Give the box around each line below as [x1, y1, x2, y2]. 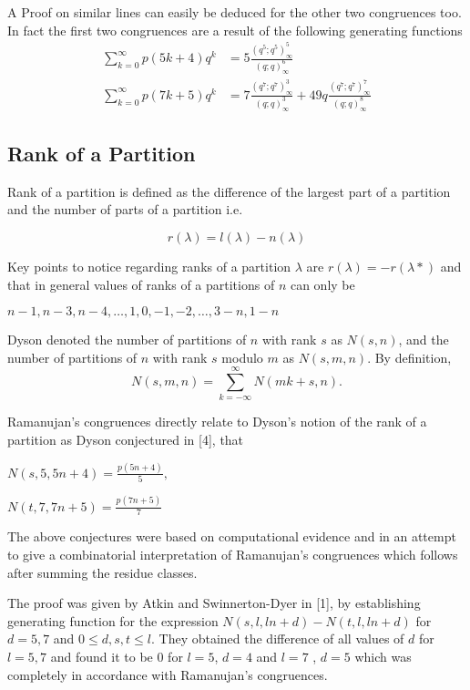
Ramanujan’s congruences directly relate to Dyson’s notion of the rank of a [7, 412, 427, 431]
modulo [221, 347, 263, 366]
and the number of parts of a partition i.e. [7, 200, 243, 219]
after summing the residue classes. [7, 562, 198, 582]
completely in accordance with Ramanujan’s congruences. [7, 664, 328, 684]
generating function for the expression [7, 611, 219, 630]
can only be [290, 274, 355, 294]
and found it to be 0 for [50, 646, 183, 665]
